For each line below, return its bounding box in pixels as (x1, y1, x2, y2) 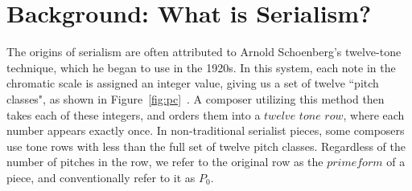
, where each (343, 106, 405, 123)
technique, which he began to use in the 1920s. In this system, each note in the (6, 59, 396, 75)
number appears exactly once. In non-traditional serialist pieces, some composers (6, 122, 405, 139)
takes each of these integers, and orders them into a (6, 106, 261, 123)
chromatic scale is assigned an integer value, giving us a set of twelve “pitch (6, 75, 379, 91)
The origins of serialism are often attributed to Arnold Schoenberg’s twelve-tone (6, 43, 402, 60)
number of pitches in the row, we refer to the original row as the (6, 153, 323, 170)
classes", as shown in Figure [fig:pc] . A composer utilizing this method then (6, 90, 385, 107)
